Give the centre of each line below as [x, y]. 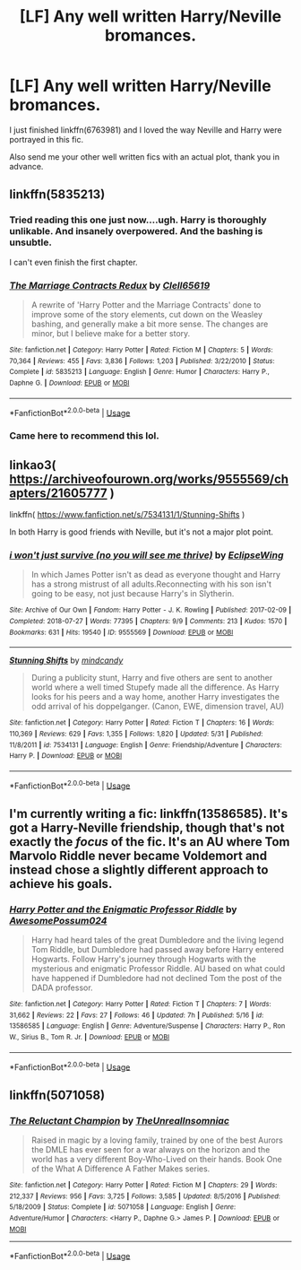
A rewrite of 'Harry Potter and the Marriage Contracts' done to [146, 304]
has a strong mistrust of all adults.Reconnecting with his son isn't [151, 584]
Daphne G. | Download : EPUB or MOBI [69, 383]
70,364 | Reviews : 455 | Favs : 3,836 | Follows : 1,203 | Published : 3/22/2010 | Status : [142, 361]
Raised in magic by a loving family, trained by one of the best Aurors [157, 1140]
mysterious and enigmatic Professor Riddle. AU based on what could [158, 969]
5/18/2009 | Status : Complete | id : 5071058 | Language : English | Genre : [123, 1207]
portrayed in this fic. [47, 139]
